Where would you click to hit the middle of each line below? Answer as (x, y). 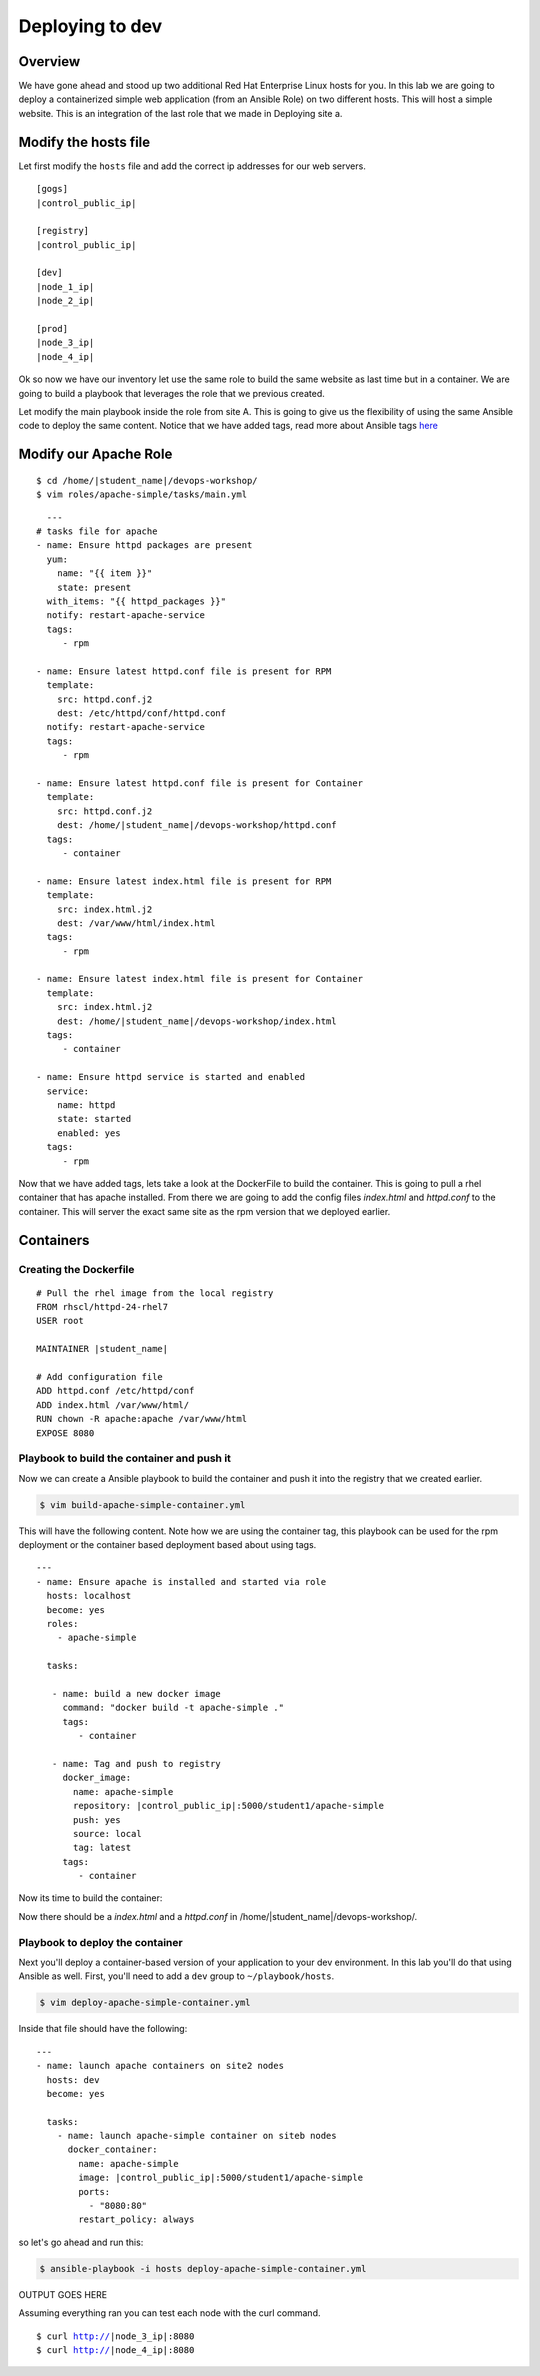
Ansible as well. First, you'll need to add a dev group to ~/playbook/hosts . (176, 1976)
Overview (49, 61)
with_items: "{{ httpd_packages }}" (136, 601)
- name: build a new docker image (136, 1693)
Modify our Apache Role (95, 454)
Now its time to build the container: (90, 1898)
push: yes (97, 1819)
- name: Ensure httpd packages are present (144, 545)
